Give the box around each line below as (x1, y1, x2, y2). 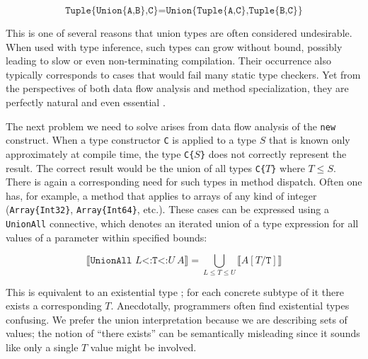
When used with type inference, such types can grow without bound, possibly (6, 39, 343, 54)
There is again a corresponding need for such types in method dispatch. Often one (6, 174, 362, 189)
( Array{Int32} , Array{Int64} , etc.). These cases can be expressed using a (6, 202, 329, 217)
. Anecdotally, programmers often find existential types (110, 298, 350, 313)
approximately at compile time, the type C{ (6, 146, 195, 161)
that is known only (268, 132, 350, 147)
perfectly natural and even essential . (6, 94, 166, 109)
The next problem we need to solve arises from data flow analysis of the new (6, 118, 336, 133)
